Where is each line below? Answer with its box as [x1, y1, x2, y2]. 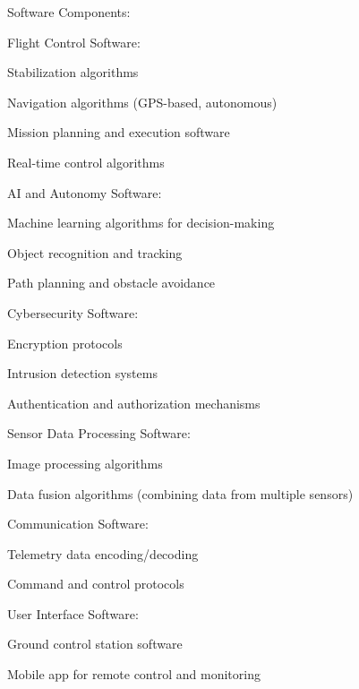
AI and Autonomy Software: [7, 183, 162, 202]
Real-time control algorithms [7, 152, 165, 171]
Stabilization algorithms [7, 63, 139, 82]
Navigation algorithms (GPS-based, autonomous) [7, 92, 278, 111]
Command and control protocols [7, 574, 184, 593]
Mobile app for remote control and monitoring [7, 665, 261, 684]
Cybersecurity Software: [7, 303, 139, 322]
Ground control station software [7, 634, 183, 653]
